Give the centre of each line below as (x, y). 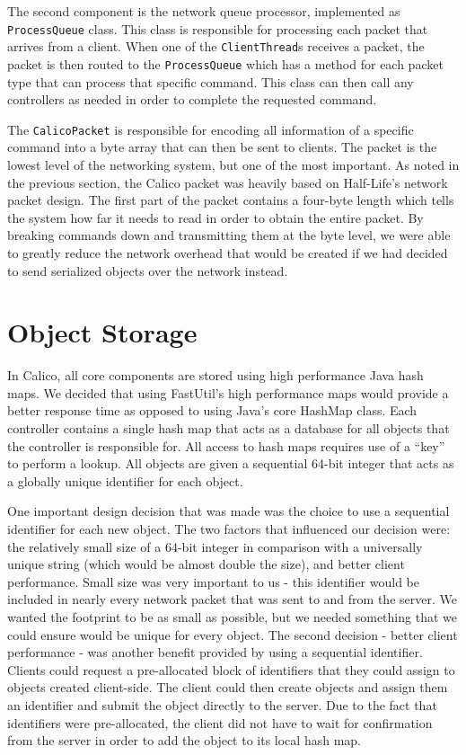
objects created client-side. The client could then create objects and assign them (228, 687)
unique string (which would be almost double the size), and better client (206, 564)
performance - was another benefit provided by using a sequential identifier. (215, 652)
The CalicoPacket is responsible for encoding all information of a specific (211, 129)
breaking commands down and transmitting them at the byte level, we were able (229, 235)
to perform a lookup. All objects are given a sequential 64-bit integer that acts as (231, 463)
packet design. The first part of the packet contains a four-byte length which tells (231, 200)
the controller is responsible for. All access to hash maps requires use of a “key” (226, 445)
